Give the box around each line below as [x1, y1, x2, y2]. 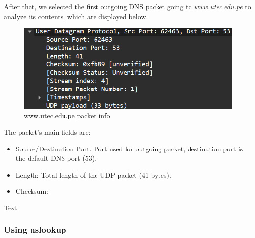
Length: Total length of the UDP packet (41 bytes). [15, 169, 171, 179]
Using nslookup [4, 223, 66, 236]
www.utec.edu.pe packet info [24, 110, 110, 120]
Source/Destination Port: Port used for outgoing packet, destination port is [15, 143, 243, 153]
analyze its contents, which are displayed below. [4, 11, 148, 21]
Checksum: [15, 186, 48, 196]
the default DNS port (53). [15, 153, 97, 163]
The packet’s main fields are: [4, 126, 91, 137]
